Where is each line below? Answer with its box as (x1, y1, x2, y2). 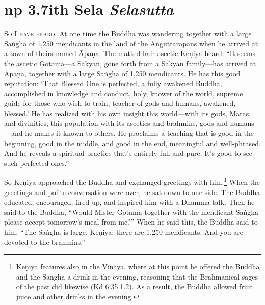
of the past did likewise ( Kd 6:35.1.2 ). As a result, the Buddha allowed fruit (16, 281, 253, 292)
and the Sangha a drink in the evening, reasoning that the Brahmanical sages (16, 271, 258, 282)
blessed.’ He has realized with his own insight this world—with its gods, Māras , (4, 107, 251, 118)
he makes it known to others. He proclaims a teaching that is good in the (25, 128, 254, 138)
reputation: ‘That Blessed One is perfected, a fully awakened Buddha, (4, 78, 222, 89)
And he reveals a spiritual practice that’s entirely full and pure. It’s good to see (4, 148, 253, 158)
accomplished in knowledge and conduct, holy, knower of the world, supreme (4, 88, 243, 98)
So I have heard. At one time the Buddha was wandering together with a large (4, 28, 252, 39)
